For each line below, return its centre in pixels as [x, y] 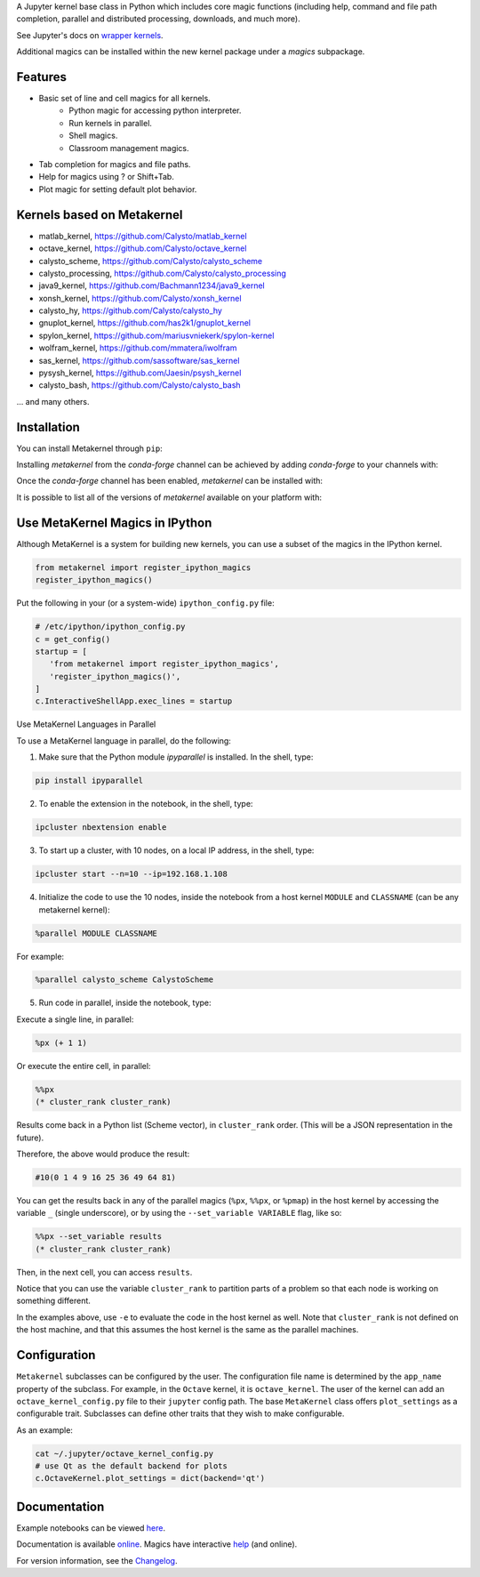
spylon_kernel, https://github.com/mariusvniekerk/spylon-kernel [156, 335]
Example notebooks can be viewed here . [91, 1528]
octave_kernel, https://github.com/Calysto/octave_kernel [143, 248]
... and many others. [53, 401]
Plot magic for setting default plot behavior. [118, 189]
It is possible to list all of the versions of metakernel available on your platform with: [169, 497]
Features [41, 77]
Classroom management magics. [129, 148]
